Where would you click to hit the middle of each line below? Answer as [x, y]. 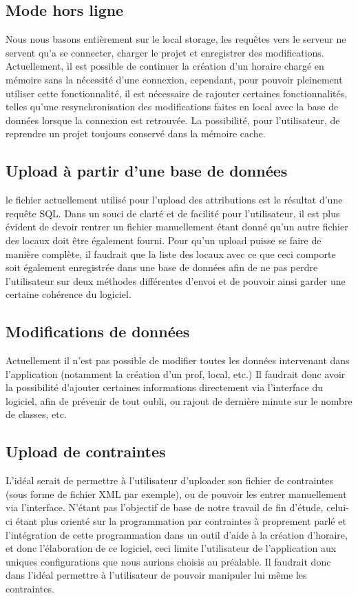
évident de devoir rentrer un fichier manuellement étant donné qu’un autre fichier [177, 227]
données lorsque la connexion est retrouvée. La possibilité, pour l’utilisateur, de [173, 120]
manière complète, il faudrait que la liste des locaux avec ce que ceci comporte [171, 253]
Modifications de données [98, 331]
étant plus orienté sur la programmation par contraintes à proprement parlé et [181, 521]
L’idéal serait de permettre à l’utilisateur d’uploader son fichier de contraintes [170, 480]
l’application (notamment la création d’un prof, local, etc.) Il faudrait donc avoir [176, 373]
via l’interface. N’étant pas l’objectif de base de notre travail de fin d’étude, [165, 507]
